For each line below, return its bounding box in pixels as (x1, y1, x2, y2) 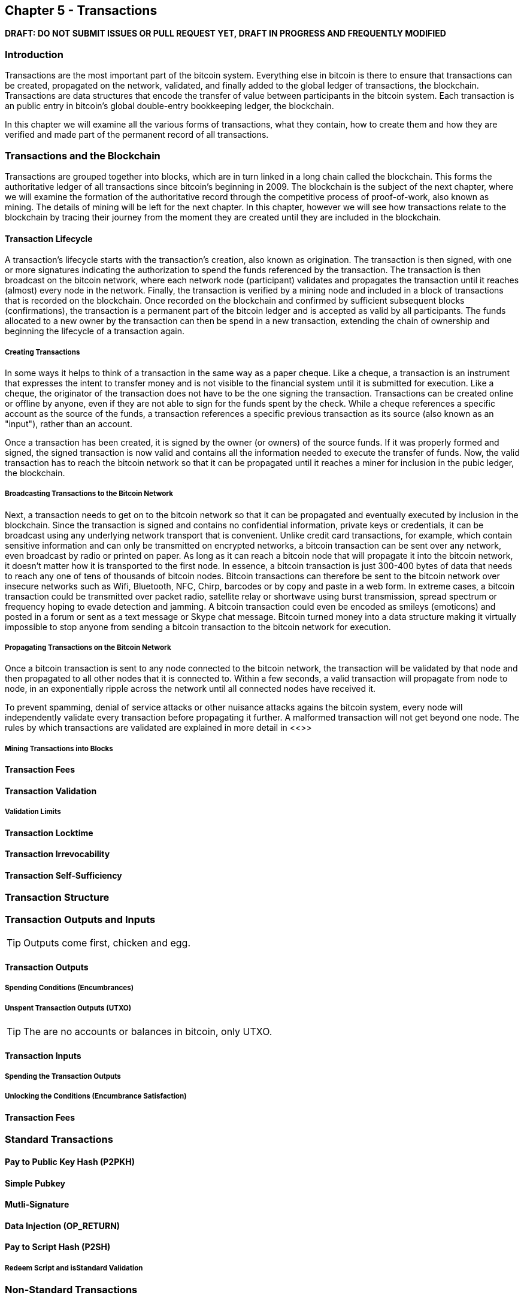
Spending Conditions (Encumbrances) (5, 984, 134, 993)
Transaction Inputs (5, 1050, 81, 1061)
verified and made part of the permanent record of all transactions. (5, 129, 269, 140)
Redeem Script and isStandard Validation (5, 1263, 143, 1272)
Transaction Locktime (5, 827, 93, 838)
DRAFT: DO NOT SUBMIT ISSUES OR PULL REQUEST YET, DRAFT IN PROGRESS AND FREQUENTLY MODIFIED (5, 28, 446, 39)
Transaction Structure (5, 891, 110, 904)
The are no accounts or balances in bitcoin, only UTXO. (23, 1025, 272, 1038)
